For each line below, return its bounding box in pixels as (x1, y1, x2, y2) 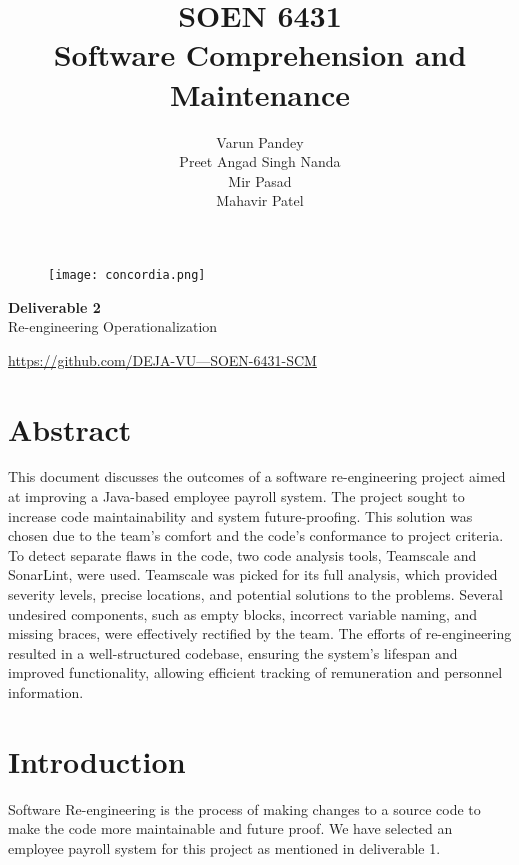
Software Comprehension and (53, 34, 467, 75)
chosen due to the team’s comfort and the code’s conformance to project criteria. (8, 525, 504, 546)
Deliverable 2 (8, 296, 101, 317)
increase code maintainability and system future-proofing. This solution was (8, 505, 473, 526)
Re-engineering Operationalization (8, 316, 218, 337)
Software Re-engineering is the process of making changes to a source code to (8, 798, 481, 819)
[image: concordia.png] (48, 267, 206, 282)
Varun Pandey (216, 131, 304, 152)
